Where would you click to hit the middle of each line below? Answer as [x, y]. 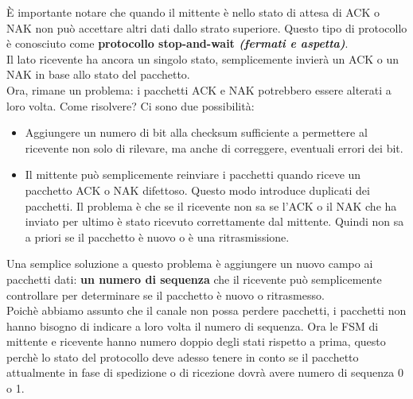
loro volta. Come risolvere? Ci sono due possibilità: [131, 105]
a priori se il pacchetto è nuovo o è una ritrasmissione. [157, 236]
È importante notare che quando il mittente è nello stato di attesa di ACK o [193, 12]
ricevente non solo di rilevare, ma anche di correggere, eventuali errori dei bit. [214, 147]
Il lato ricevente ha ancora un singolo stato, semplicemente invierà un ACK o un [203, 58]
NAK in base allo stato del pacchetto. [98, 74]
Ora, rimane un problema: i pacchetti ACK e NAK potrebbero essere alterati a [199, 89]
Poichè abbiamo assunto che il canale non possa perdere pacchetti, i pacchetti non [206, 310]
